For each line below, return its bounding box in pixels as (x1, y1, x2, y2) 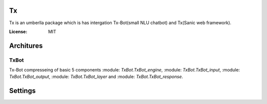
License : (9, 29, 27, 35)
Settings (9, 87, 36, 95)
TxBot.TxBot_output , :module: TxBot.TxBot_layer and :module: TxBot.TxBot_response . (9, 74, 183, 80)
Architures (9, 41, 43, 50)
